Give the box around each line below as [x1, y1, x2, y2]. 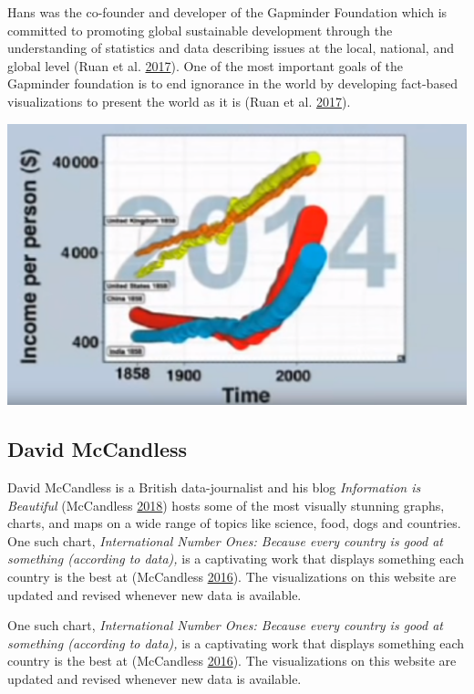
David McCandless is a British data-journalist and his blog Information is [7, 477, 421, 496]
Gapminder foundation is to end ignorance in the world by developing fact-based [7, 74, 458, 93]
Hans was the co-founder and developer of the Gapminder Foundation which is [7, 3, 448, 21]
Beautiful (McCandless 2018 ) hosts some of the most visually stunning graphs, [7, 495, 445, 514]
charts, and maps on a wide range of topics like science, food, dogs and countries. [7, 513, 461, 533]
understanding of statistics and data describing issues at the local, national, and [7, 38, 454, 57]
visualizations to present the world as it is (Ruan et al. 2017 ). [7, 91, 351, 110]
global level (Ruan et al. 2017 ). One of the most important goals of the [7, 56, 403, 75]
